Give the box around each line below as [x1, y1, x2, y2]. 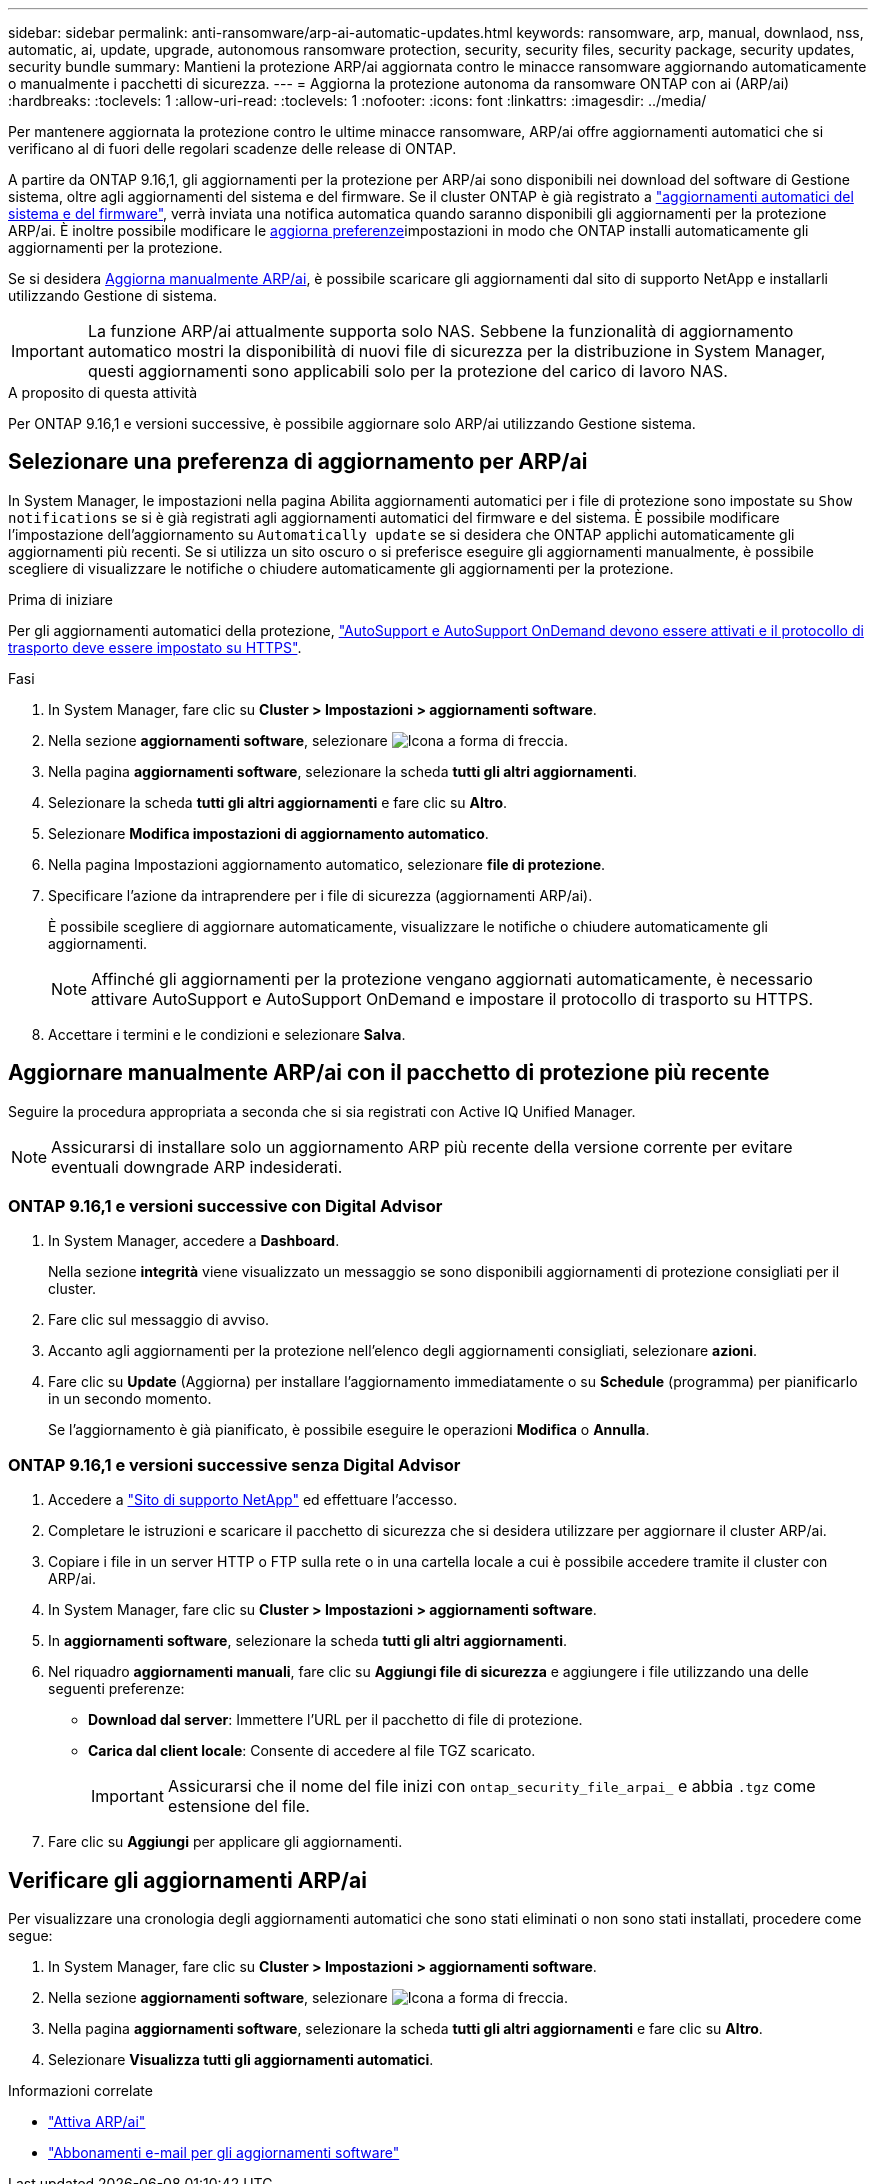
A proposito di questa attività [8, 384, 198, 401]
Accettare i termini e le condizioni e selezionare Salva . [48, 1025, 406, 1043]
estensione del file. [167, 1796, 310, 1817]
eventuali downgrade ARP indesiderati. [51, 1156, 343, 1177]
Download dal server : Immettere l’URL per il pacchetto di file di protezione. [88, 1711, 583, 1729]
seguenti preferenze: [48, 1680, 185, 1698]
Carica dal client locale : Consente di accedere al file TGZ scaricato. [88, 1742, 536, 1760]
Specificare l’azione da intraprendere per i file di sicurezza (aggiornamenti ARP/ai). [48, 886, 593, 904]
